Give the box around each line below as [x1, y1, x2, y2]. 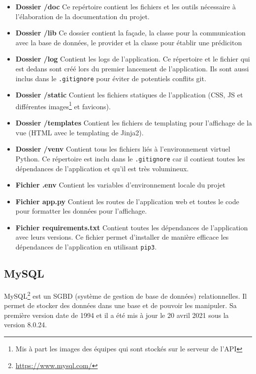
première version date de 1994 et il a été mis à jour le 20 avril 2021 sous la [4, 310, 229, 320]
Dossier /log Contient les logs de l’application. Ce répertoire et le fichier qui [15, 54, 250, 64]
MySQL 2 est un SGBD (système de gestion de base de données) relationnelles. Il [4, 289, 247, 301]
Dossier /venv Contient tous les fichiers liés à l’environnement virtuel [15, 144, 230, 154]
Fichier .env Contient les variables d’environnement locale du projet [15, 180, 225, 190]
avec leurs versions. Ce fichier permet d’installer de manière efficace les [15, 232, 229, 242]
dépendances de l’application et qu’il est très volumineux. [15, 163, 189, 173]
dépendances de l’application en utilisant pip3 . [15, 242, 157, 252]
